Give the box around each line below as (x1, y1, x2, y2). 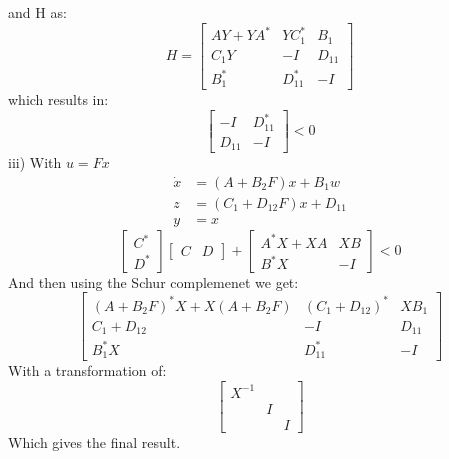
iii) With (8, 152, 62, 173)
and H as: (8, 2, 67, 22)
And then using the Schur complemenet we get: (8, 271, 299, 292)
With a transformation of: (8, 360, 167, 381)
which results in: (8, 89, 109, 110)
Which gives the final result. (8, 431, 181, 452)
